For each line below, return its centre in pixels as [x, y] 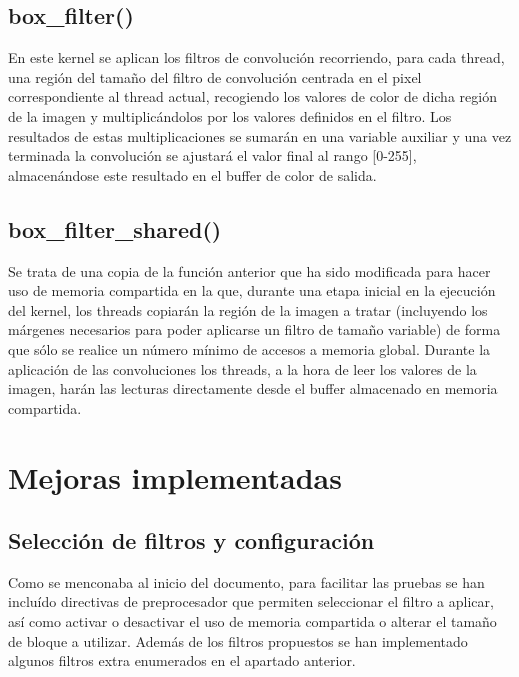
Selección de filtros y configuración [191, 540]
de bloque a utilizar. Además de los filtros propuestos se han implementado [238, 640]
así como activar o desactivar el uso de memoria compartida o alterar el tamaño [252, 621]
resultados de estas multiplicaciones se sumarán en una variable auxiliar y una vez [260, 135]
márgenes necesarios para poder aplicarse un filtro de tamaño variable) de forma [254, 329]
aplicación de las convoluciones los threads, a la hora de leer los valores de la [242, 368]
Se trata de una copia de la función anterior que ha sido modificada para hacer [249, 270]
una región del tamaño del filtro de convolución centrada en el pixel [215, 76]
